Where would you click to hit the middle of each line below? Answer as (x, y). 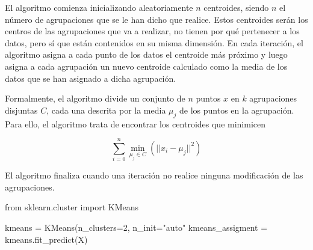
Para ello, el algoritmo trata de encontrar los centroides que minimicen (135, 123)
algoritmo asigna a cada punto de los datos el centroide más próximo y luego (146, 54)
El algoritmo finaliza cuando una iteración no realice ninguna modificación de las (154, 175)
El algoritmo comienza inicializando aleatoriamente (99, 7)
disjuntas (21, 110)
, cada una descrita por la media (106, 110)
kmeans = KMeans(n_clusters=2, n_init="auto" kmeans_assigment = (136, 227)
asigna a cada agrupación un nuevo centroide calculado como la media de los (146, 66)
